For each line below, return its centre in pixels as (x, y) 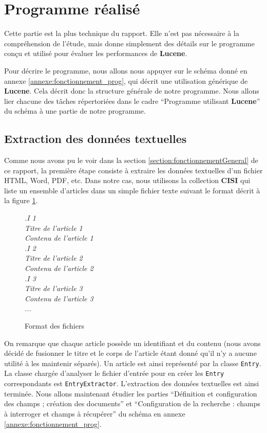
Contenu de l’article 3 (59, 298)
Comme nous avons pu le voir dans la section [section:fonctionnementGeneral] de (131, 160)
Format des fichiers (54, 325)
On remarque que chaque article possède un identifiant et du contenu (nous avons (132, 343)
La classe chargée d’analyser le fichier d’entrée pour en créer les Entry (114, 373)
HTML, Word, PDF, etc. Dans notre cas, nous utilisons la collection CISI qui (127, 180)
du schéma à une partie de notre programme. (75, 111)
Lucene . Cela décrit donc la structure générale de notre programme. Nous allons (132, 91)
